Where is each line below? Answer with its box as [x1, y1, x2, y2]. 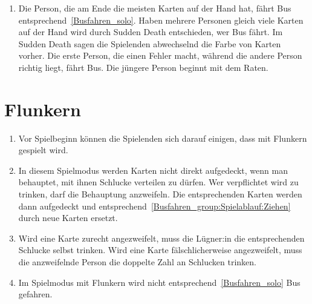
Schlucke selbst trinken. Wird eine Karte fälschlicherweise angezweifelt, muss [18, 243, 302, 256]
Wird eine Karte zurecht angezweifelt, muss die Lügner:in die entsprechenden [18, 231, 305, 244]
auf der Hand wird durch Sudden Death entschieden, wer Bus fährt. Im [18, 25, 283, 38]
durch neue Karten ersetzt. [18, 211, 118, 224]
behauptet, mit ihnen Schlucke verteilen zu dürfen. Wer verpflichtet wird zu [18, 176, 299, 188]
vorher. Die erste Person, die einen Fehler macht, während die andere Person [18, 49, 302, 62]
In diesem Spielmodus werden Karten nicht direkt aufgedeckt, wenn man [18, 164, 288, 176]
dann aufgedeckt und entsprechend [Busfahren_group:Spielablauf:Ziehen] [18, 199, 291, 212]
